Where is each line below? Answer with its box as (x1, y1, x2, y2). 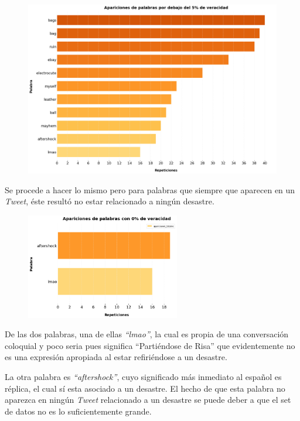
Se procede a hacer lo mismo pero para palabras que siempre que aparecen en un (5, 183, 295, 196)
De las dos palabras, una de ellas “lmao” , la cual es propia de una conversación (5, 328, 289, 340)
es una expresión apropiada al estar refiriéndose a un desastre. (5, 351, 227, 363)
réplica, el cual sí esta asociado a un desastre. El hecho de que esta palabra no (5, 382, 285, 394)
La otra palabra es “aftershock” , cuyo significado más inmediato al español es (5, 370, 282, 382)
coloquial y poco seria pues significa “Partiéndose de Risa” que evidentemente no (5, 339, 295, 351)
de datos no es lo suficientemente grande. (5, 405, 152, 417)
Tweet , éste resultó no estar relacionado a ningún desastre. (5, 195, 214, 207)
